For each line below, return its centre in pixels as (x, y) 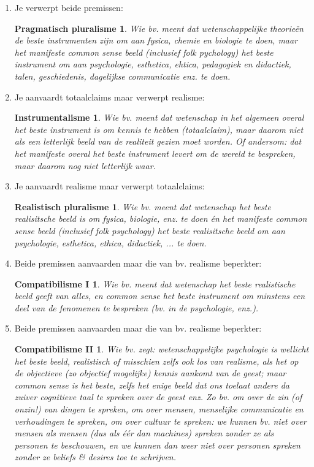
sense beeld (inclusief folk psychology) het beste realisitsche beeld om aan (150, 230)
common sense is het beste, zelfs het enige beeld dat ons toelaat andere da (152, 385)
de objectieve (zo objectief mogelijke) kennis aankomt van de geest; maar (150, 373)
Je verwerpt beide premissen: (69, 7)
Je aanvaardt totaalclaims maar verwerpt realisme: (109, 97)
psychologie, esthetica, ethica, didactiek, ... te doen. (110, 242)
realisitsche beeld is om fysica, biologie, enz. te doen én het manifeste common (161, 218)
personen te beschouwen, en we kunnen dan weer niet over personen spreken (157, 445)
